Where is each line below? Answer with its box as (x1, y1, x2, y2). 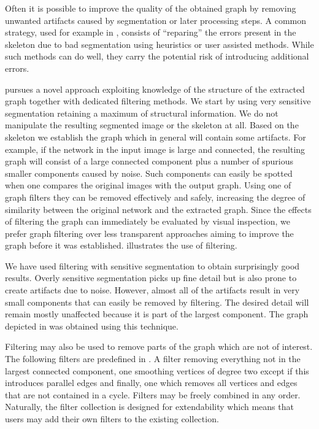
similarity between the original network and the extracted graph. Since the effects (5, 203, 312, 215)
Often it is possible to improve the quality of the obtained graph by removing (5, 2, 296, 14)
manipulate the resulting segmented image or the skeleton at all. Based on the (5, 118, 299, 131)
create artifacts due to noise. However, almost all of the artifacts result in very (5, 284, 300, 296)
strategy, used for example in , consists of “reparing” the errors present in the (5, 26, 296, 39)
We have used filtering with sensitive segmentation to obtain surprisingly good (5, 259, 300, 272)
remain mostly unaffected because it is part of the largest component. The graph (5, 307, 309, 320)
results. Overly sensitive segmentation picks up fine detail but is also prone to (5, 271, 297, 284)
